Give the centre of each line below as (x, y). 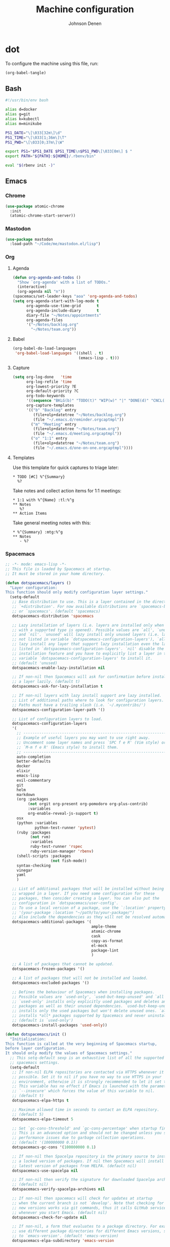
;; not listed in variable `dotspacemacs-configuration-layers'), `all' (90, 639)
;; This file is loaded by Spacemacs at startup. (59, 569)
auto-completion (34, 757)
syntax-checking (34, 866)
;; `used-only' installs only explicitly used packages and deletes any (90, 1001)
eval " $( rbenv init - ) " (30, 166)
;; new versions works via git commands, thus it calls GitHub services (90, 1208)
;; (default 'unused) (35, 663)
